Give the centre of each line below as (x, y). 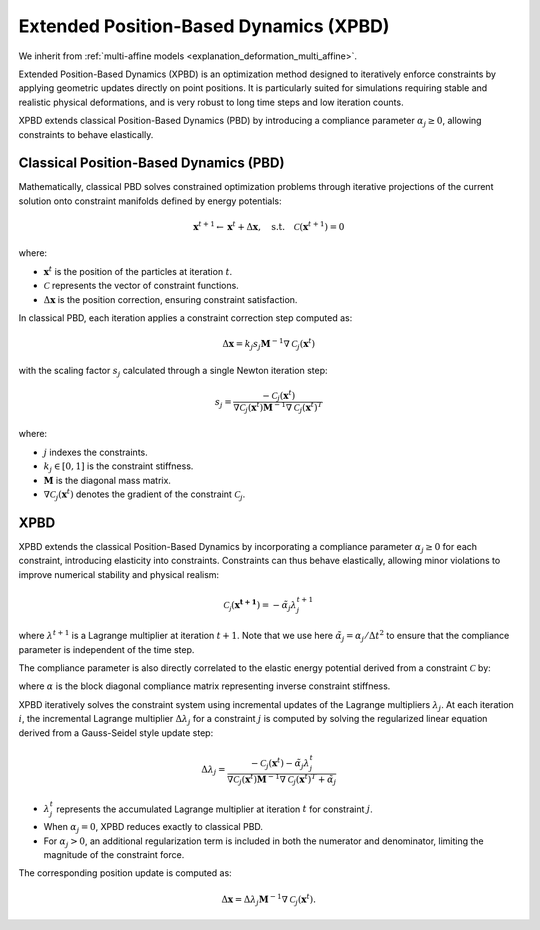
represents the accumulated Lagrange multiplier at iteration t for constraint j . (215, 809)
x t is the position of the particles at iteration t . (138, 271)
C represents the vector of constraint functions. (141, 286)
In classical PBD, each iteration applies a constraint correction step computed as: (185, 317)
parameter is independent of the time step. (106, 649)
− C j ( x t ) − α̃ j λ (280, 763)
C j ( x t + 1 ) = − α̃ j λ (260, 605)
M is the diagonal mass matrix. (107, 480)
